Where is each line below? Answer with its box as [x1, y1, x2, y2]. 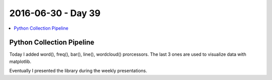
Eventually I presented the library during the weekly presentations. [9, 68, 148, 74]
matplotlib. [9, 58, 32, 64]
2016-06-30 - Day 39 [9, 8, 101, 19]
